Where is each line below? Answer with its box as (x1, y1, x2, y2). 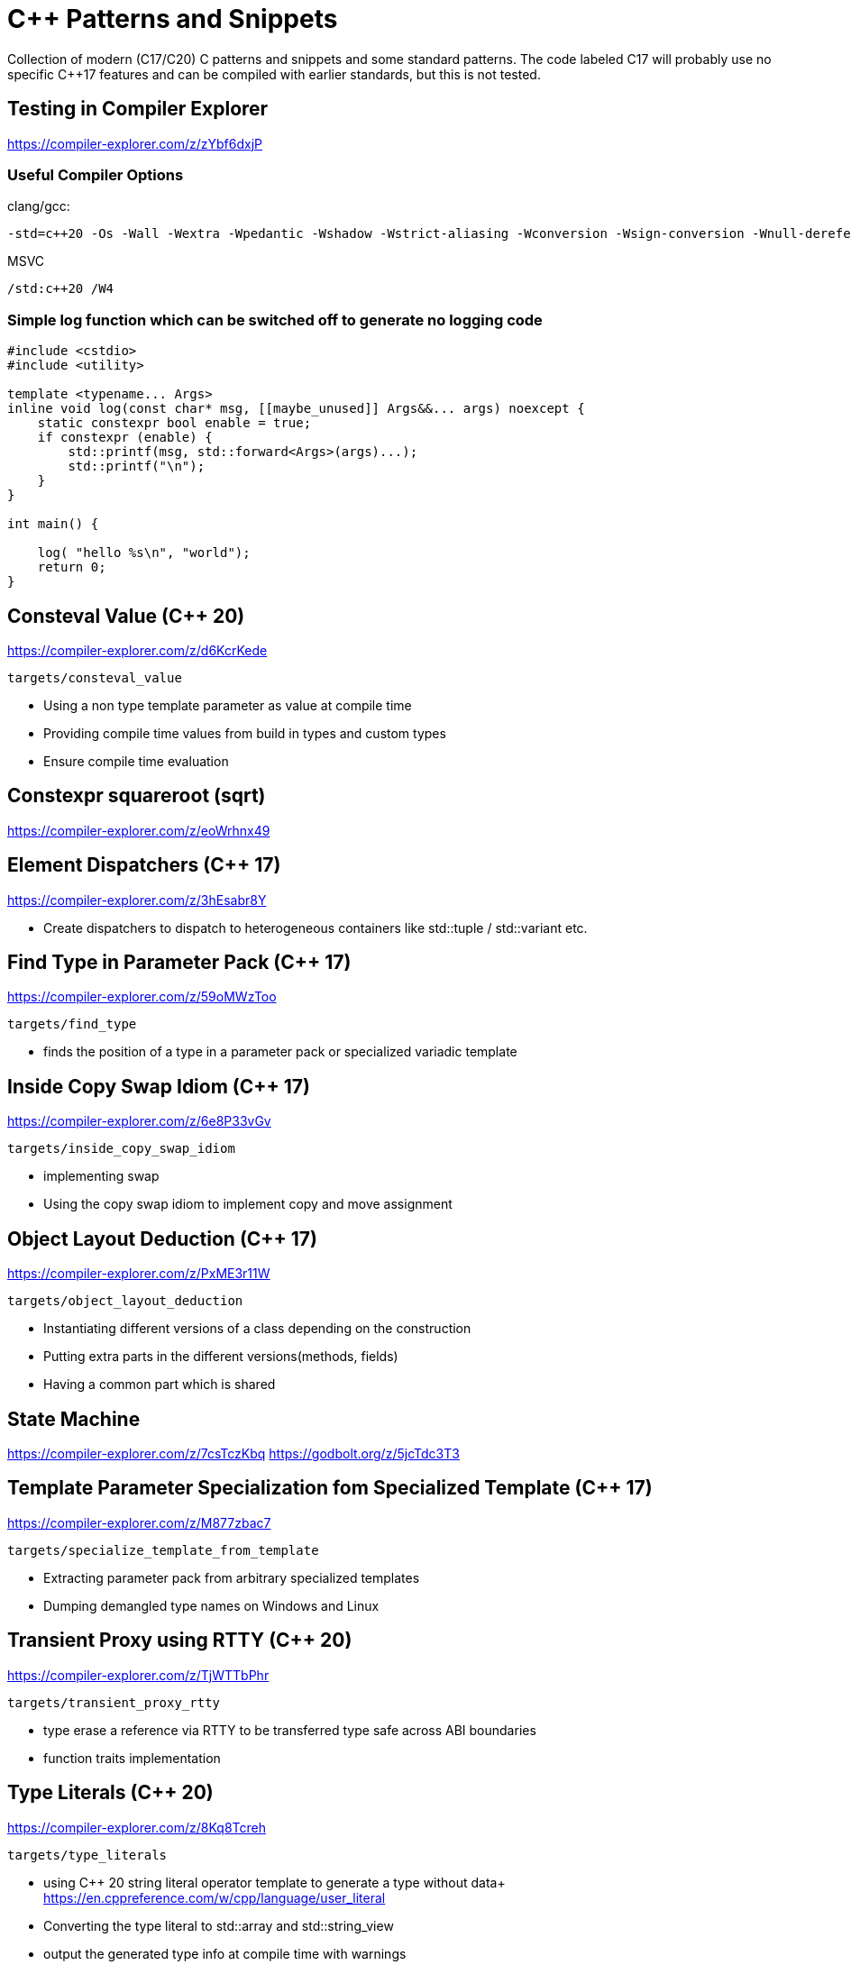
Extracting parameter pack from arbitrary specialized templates (43, 1569, 420, 1586)
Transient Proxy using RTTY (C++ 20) (7, 1629, 352, 1652)
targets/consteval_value (7, 670, 182, 685)
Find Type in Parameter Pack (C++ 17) (7, 951, 352, 974)
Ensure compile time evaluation (43, 753, 229, 769)
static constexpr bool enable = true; (37, 416, 312, 431)
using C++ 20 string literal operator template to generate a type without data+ (43, 1874, 506, 1890)
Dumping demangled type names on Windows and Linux (43, 1597, 380, 1613)
